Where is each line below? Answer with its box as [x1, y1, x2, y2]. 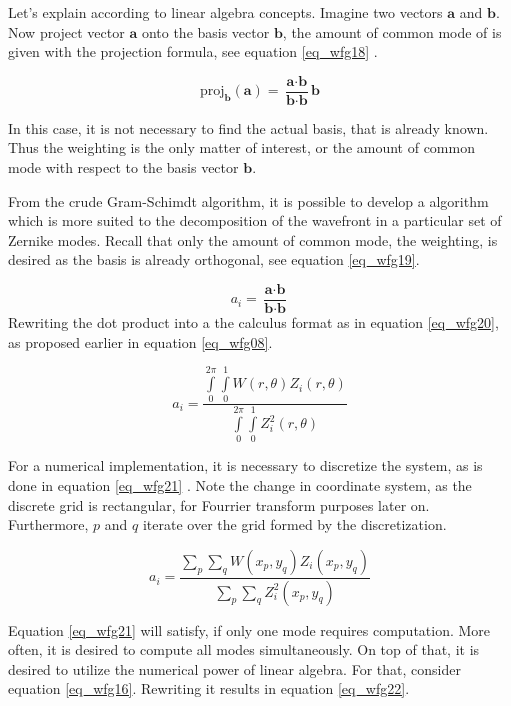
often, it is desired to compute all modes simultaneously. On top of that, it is [8, 639, 480, 660]
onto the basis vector [141, 21, 270, 42]
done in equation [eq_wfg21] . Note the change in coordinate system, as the [8, 474, 472, 495]
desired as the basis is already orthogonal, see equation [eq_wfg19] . [8, 249, 420, 270]
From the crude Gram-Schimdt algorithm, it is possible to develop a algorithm [8, 190, 489, 211]
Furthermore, [8, 514, 89, 535]
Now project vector [8, 21, 125, 42]
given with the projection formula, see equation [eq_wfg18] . [8, 41, 378, 62]
